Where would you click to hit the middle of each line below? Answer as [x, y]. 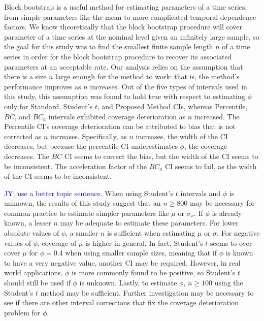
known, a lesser [28, 223]
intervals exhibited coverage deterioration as [117, 116]
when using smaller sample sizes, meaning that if [141, 253]
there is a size [25, 76]
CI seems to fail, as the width [211, 166]
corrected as [23, 136]
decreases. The [27, 156]
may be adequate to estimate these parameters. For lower [149, 223]
